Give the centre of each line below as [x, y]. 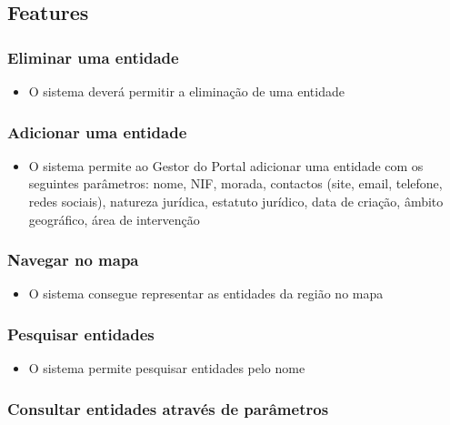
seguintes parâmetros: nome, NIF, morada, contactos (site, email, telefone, [235, 183]
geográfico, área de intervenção [114, 219]
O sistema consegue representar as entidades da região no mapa [206, 293]
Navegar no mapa [73, 260]
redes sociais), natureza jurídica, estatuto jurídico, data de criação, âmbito [236, 201]
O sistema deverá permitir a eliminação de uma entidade [186, 91]
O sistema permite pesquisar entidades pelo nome [167, 368]
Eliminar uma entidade [93, 57]
